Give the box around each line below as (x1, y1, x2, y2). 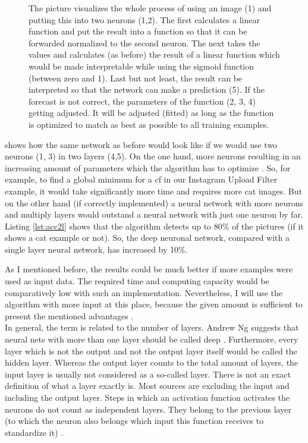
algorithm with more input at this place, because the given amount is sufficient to (5, 298, 303, 310)
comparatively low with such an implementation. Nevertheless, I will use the (5, 286, 283, 299)
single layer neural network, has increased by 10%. (5, 243, 188, 255)
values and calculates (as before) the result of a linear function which (29, 48, 280, 61)
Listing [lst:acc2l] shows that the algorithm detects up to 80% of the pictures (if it (5, 219, 304, 232)
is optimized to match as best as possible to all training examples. (29, 118, 269, 130)
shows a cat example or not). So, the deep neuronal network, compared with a (5, 231, 290, 244)
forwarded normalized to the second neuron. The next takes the (29, 36, 260, 49)
